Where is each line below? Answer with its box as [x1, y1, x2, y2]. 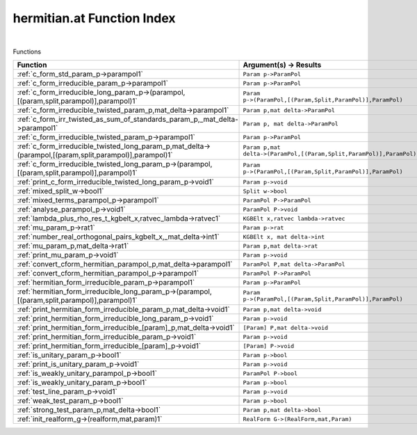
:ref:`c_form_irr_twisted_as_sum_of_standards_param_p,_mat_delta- [17, 115, 239, 125]
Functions [13, 47, 42, 56]
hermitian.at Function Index [13, 10, 177, 26]
